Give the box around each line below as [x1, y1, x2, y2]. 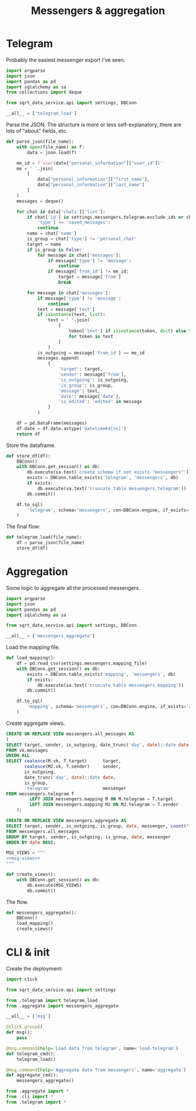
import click [6, 976, 38, 982]
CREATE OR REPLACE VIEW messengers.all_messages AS [6, 731, 134, 737]
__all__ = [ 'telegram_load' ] [6, 111, 77, 116]
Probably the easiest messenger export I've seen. [6, 56, 125, 63]
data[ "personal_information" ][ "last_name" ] [37, 182, 145, 188]
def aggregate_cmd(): [6, 1072, 59, 1078]
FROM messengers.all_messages [6, 828, 80, 834]
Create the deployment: [6, 965, 63, 972]
